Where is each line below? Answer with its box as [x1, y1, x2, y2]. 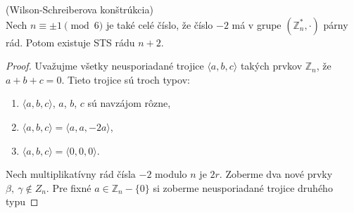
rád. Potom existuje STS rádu [6, 34, 135, 49]
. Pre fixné [46, 180, 91, 195]
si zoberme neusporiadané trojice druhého [153, 180, 333, 195]
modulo [155, 167, 187, 181]
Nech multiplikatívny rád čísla [6, 167, 136, 181]
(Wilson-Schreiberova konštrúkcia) [6, 2, 153, 16]
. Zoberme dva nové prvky [219, 167, 333, 181]
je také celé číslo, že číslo [106, 17, 213, 32]
